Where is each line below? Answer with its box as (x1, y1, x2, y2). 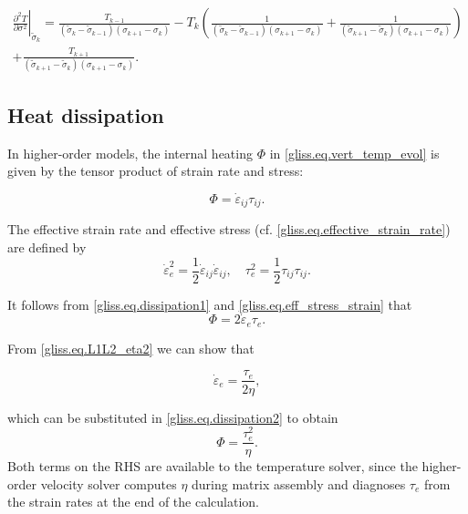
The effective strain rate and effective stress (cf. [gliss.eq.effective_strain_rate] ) (7, 220, 451, 239)
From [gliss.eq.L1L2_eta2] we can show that (7, 338, 255, 357)
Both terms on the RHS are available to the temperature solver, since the (7, 457, 418, 476)
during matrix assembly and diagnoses (192, 474, 406, 493)
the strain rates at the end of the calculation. (7, 492, 259, 511)
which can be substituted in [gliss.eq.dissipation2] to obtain (7, 407, 338, 427)
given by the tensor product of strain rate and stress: (7, 161, 304, 180)
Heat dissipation (7, 100, 164, 128)
